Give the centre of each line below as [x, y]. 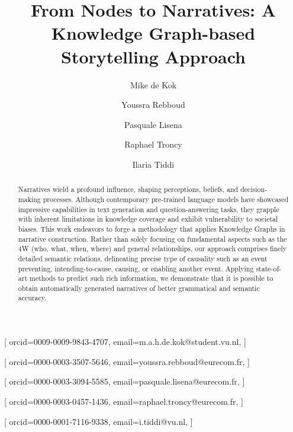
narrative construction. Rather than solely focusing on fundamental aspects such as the [152, 239]
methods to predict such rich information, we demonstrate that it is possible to [151, 278]
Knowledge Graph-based [153, 33]
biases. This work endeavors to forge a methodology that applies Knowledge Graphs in [152, 228]
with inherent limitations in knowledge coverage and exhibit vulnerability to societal [148, 219]
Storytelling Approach [153, 56]
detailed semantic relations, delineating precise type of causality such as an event [143, 258]
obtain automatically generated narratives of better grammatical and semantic [139, 288]
